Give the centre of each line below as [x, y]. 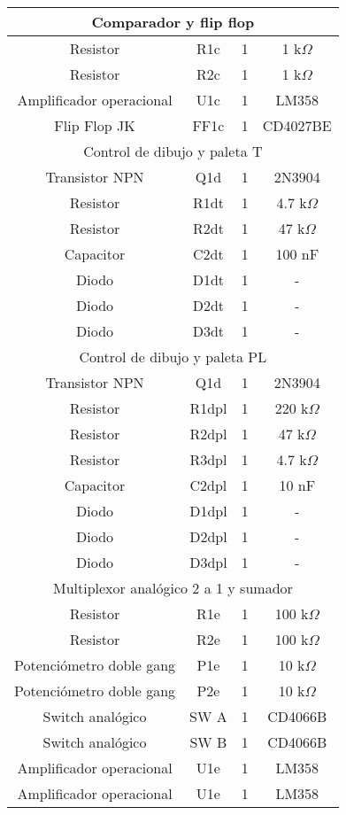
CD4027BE [297, 125]
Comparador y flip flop [173, 22]
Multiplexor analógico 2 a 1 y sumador [173, 588]
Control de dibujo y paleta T [173, 151]
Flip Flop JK [95, 125]
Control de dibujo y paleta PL [173, 357]
